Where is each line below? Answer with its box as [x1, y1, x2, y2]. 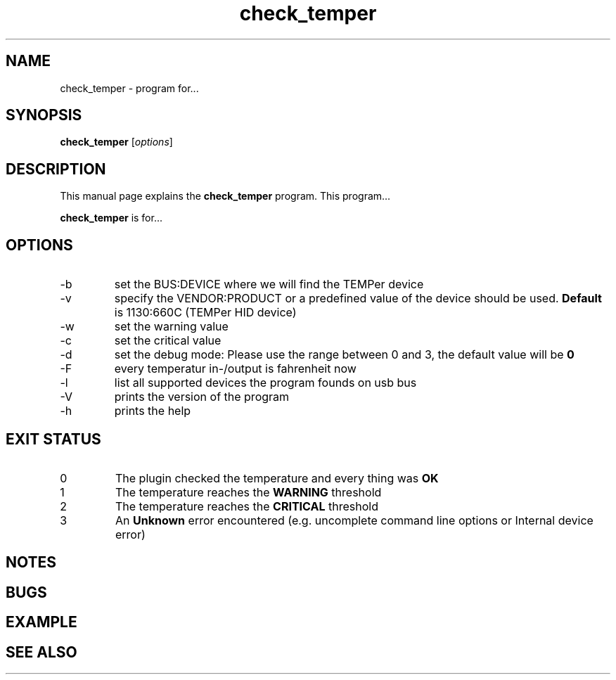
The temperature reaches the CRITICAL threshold [115, 499, 378, 513]
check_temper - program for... [60, 82, 199, 94]
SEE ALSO [6, 643, 77, 661]
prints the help [114, 404, 191, 418]
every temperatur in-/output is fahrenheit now [114, 361, 357, 376]
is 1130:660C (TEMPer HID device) [114, 305, 297, 320]
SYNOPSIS [6, 106, 82, 124]
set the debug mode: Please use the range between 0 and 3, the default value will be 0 [114, 347, 575, 362]
